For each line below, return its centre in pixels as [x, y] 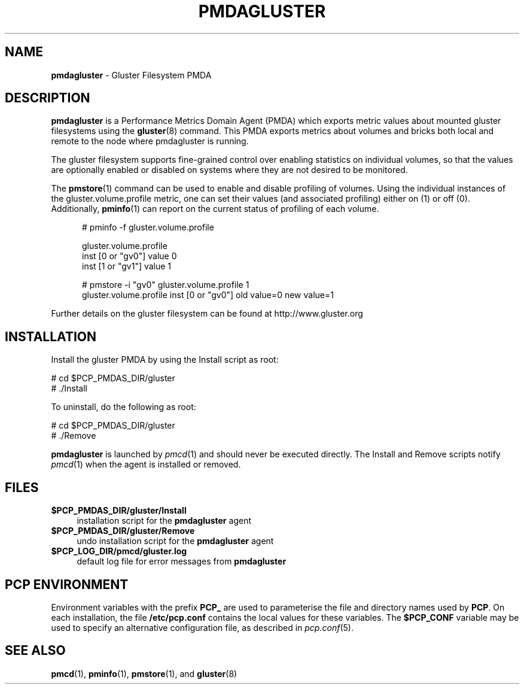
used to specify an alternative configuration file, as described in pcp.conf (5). [202, 627]
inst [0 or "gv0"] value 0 [130, 256]
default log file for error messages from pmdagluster [182, 561]
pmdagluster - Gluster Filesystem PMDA [131, 75]
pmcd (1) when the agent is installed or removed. [146, 465]
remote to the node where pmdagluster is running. [150, 141]
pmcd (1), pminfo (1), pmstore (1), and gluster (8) [144, 673]
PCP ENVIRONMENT [67, 584]
